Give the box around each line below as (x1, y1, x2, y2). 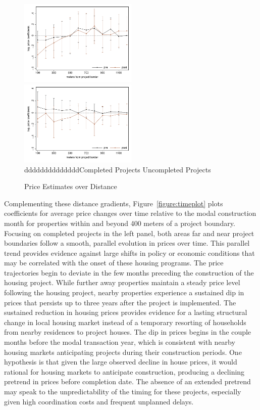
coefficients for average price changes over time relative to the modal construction (4, 208, 256, 218)
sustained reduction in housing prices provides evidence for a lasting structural (4, 307, 247, 317)
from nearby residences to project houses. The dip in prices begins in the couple (4, 327, 251, 337)
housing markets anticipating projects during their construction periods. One (4, 346, 242, 357)
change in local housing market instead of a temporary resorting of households (4, 316, 246, 327)
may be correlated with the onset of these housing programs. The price (4, 257, 224, 268)
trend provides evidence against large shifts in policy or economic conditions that (4, 247, 255, 258)
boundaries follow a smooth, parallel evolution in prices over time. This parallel (4, 238, 250, 248)
